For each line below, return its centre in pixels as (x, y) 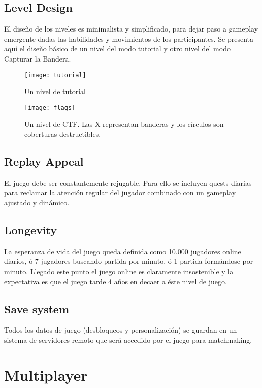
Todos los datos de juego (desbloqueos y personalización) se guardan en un (121, 330)
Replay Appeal (44, 161)
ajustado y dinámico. (37, 203)
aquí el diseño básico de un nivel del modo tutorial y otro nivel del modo (117, 49)
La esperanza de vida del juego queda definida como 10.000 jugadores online (123, 251)
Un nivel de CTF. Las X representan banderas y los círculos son (124, 124)
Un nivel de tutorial (55, 91)
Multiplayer (46, 375)
